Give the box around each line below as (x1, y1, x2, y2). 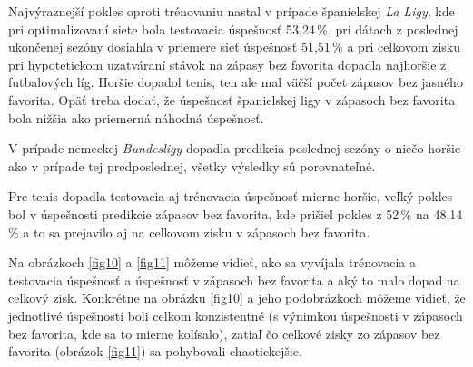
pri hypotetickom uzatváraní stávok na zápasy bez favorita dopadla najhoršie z (8, 54, 447, 73)
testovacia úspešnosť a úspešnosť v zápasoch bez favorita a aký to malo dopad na (8, 270, 460, 289)
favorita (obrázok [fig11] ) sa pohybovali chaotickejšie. (8, 342, 302, 361)
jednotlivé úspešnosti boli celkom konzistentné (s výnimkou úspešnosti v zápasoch (8, 305, 463, 324)
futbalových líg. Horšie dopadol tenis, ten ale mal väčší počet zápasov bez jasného (8, 72, 463, 92)
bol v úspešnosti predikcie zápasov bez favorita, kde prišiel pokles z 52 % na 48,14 (8, 204, 463, 223)
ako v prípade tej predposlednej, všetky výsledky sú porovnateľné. (8, 156, 376, 175)
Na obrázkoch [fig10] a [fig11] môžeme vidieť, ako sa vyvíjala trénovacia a (8, 253, 416, 272)
